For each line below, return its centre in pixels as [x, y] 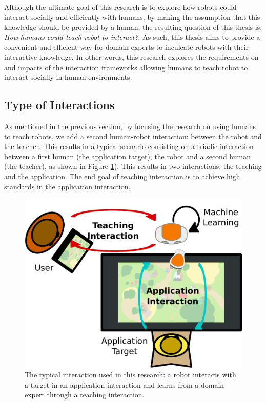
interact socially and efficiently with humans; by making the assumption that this [132, 17]
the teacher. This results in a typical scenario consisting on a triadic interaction [129, 146]
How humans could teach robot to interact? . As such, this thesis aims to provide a [132, 37]
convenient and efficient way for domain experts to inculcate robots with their [127, 47]
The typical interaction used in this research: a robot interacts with [130, 375]
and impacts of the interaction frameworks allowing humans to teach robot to [126, 67]
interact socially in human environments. [68, 77]
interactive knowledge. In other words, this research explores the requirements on [131, 57]
